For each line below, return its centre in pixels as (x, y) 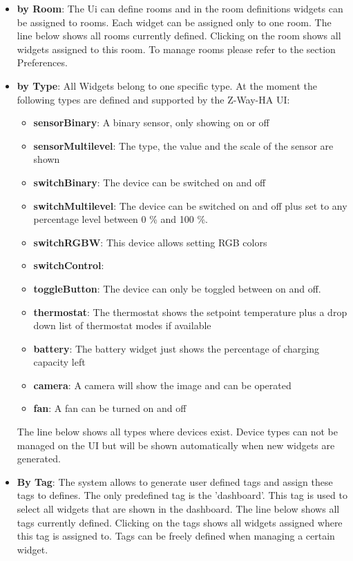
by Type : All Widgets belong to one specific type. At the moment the (167, 85)
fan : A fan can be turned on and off (110, 408)
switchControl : (69, 265)
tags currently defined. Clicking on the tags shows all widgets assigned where (180, 522)
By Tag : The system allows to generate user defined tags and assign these (175, 481)
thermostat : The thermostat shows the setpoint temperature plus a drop (190, 312)
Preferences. (42, 62)
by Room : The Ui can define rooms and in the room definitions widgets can (180, 8)
